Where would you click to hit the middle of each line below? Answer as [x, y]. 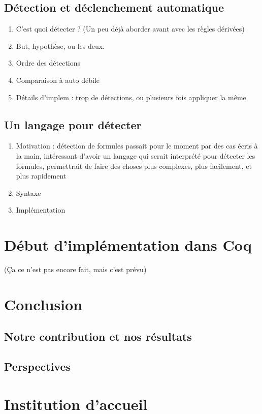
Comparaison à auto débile [58, 80]
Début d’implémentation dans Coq [128, 245]
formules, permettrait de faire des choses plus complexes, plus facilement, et [134, 166]
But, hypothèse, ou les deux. [60, 46]
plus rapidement [41, 176]
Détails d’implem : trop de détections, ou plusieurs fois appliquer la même [131, 97]
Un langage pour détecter [73, 124]
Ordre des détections [48, 63]
